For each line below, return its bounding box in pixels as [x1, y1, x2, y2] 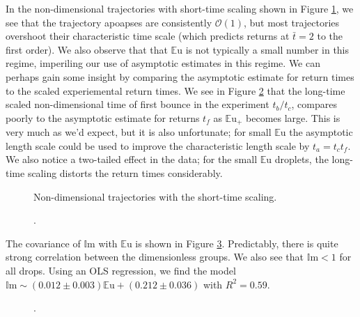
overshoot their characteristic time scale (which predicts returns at [6, 29, 290, 43]
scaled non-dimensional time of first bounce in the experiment [6, 97, 269, 111]
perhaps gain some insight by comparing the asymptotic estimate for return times [6, 69, 354, 84]
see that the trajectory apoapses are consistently [6, 15, 212, 29]
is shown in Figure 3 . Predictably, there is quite [135, 235, 338, 250]
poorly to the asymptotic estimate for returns [6, 110, 200, 125]
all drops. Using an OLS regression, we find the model [6, 263, 236, 277]
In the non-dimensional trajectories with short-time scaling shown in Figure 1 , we [6, 1, 354, 15]
